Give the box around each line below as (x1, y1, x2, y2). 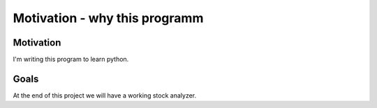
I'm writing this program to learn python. (13, 55, 129, 64)
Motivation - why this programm (13, 10, 204, 26)
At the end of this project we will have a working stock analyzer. (13, 91, 197, 100)
